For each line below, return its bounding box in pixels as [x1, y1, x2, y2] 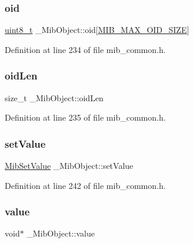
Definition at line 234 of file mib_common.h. [5, 43, 166, 55]
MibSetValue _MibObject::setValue [5, 159, 134, 172]
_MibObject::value [26, 227, 95, 239]
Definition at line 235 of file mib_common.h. [5, 111, 166, 124]
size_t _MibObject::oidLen [5, 91, 104, 104]
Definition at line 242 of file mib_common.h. [5, 179, 166, 191]
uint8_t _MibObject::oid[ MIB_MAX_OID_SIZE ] [5, 24, 189, 36]
